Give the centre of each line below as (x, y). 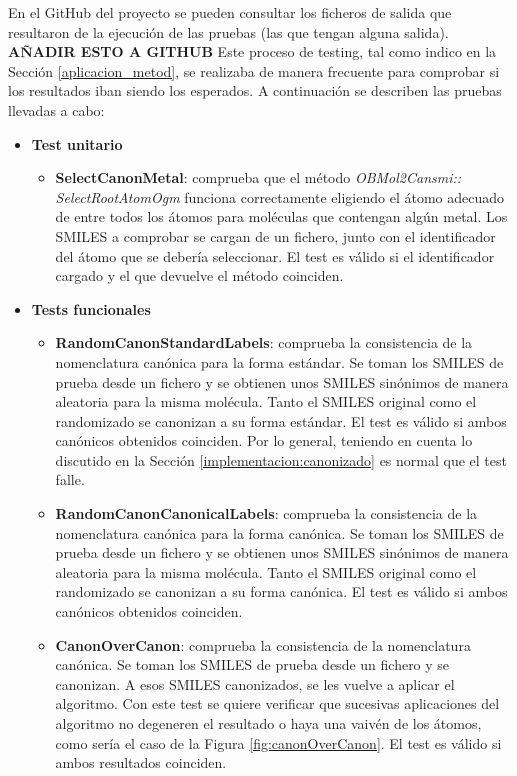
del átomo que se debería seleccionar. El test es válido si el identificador (275, 255)
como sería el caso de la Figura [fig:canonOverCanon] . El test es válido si (278, 742)
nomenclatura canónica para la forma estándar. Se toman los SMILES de (279, 361)
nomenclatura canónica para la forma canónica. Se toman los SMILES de (279, 532)
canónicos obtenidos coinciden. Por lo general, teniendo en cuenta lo (264, 440)
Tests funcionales (91, 308)
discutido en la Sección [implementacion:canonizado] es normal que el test (281, 459)
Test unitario (77, 143)
